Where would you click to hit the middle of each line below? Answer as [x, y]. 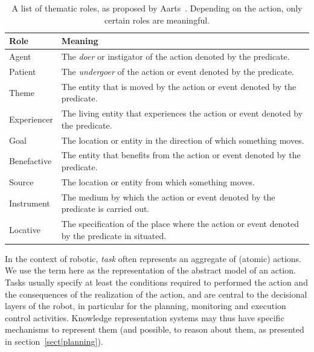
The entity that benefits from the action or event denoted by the [181, 155]
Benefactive [30, 161]
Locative [25, 229]
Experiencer [31, 119]
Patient [23, 71]
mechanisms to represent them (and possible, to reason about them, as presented [155, 329]
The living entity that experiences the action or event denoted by [182, 113]
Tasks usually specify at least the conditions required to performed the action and [156, 282]
